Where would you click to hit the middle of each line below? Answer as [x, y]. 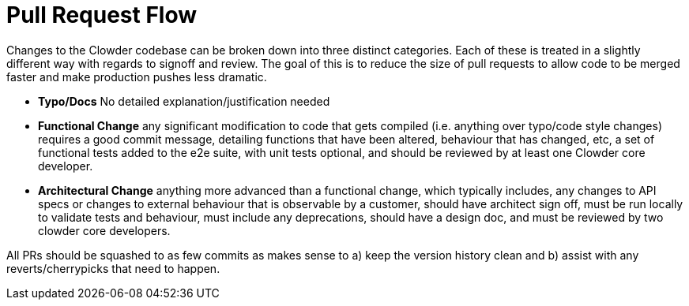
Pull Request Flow [102, 15]
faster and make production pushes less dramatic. [137, 76]
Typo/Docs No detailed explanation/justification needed [184, 101]
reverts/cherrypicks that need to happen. [113, 268]
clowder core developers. [104, 230]
